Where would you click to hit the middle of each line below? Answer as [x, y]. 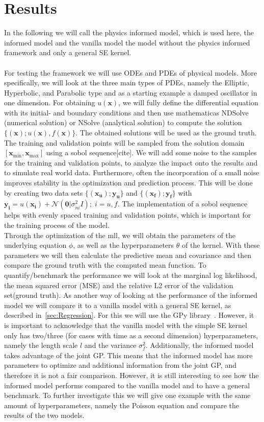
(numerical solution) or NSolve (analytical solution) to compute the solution [123, 122]
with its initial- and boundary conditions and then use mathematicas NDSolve [126, 112]
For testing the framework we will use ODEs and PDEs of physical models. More [131, 72]
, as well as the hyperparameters [124, 245]
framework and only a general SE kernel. [68, 52]
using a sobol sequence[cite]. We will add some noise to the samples [151, 153]
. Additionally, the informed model [200, 345]
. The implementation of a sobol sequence [182, 204]
